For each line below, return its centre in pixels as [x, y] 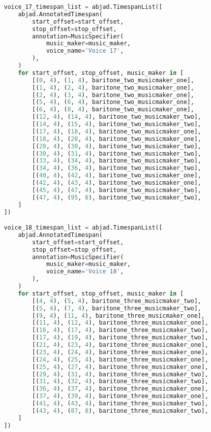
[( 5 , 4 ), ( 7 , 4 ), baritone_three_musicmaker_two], [117, 308]
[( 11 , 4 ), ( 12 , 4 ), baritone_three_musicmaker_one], [120, 323]
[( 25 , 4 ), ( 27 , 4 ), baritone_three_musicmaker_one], [120, 367]
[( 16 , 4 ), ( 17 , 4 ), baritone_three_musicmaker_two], [120, 330]
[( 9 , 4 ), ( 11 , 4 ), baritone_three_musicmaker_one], [119, 316]
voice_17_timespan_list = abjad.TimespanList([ [83, 7]
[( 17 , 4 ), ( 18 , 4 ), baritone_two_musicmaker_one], [117, 131]
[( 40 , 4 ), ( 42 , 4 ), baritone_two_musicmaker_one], [117, 176]
